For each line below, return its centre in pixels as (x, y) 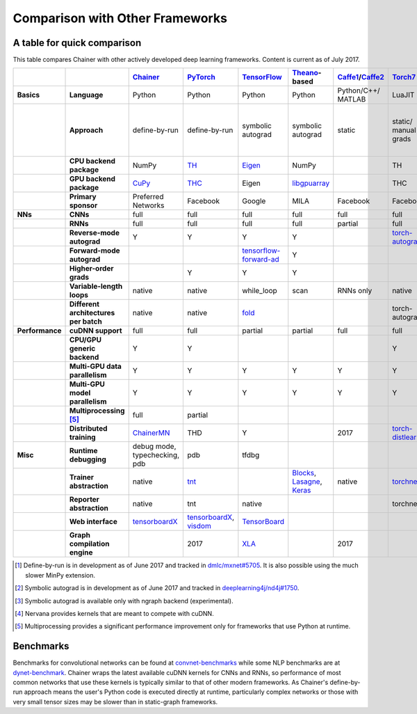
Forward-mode (95, 251)
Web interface (93, 522)
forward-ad (261, 260)
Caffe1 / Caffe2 (361, 77)
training (83, 437)
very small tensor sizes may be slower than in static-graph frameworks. (115, 701)
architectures (92, 313)
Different (85, 304)
